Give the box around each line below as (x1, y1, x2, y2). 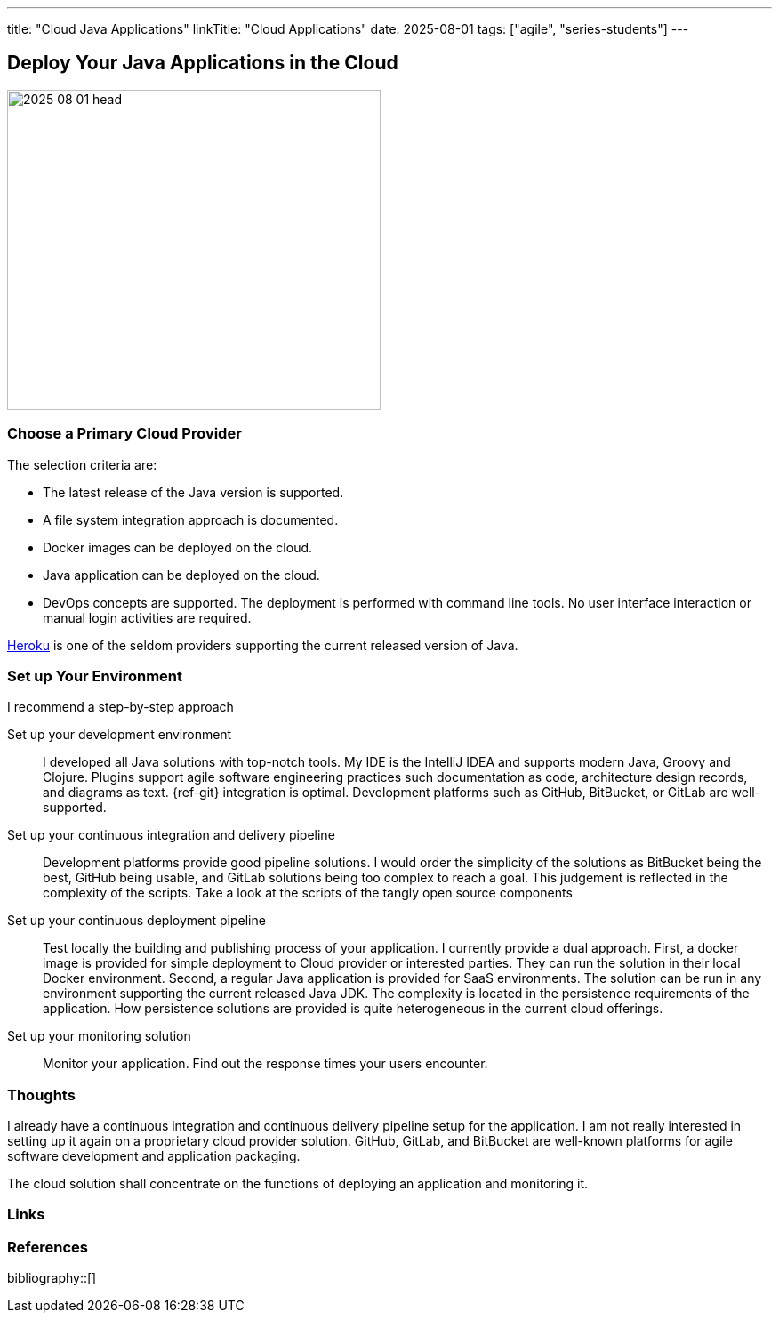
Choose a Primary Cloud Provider (7, 424, 242, 443)
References (7, 1237, 88, 1256)
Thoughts (7, 1085, 76, 1104)
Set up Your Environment (7, 666, 183, 685)
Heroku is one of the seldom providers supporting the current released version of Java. (7, 637, 518, 653)
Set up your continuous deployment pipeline (7, 913, 266, 929)
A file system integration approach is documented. (43, 511, 339, 527)
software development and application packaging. (7, 1148, 301, 1164)
